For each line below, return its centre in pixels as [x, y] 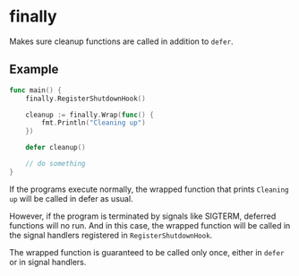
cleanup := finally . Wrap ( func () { [90, 115]
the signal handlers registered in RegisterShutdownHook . [111, 235]
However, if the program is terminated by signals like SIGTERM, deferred [143, 216]
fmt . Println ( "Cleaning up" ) [94, 123]
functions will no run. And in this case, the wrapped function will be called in [150, 225]
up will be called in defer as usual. [71, 198]
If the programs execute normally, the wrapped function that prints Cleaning [149, 189]
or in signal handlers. [48, 262]
